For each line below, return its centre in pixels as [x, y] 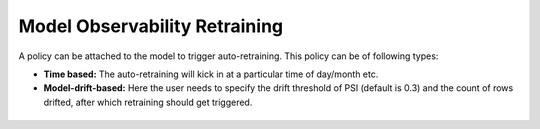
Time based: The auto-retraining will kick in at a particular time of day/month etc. [211, 74]
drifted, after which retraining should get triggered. [148, 102]
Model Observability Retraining [151, 26]
